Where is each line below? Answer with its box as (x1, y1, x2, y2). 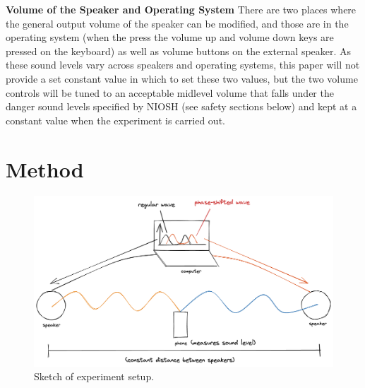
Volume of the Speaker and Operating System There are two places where (6, 2, 357, 16)
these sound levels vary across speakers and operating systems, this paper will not (6, 57, 360, 72)
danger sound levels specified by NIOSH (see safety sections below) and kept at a (6, 99, 357, 114)
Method (6, 154, 84, 183)
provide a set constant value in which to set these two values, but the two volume (6, 71, 358, 86)
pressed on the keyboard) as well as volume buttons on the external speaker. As (6, 43, 352, 58)
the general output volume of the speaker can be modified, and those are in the (6, 16, 349, 30)
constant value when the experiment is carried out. (6, 112, 225, 127)
